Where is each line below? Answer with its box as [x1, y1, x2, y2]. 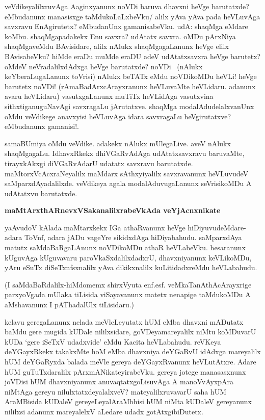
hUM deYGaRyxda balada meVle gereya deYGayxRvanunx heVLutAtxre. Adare [5, 356, 256, 366]
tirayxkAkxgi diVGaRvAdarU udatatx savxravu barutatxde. [5, 157, 193, 168]
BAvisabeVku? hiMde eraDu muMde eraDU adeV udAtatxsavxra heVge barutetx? [5, 50, 261, 61]
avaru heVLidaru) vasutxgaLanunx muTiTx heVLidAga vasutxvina [5, 91, 214, 101]
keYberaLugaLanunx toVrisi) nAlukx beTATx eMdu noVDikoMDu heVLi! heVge [5, 71, 257, 82]
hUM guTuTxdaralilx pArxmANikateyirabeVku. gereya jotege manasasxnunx [5, 366, 246, 377]
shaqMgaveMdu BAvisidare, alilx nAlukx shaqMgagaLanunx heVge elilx [5, 41, 229, 51]
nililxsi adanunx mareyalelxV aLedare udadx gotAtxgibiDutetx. [5, 406, 203, 416]
